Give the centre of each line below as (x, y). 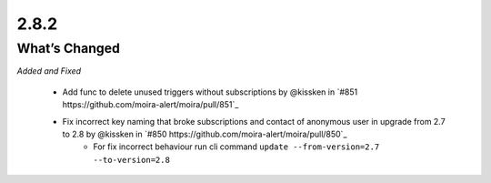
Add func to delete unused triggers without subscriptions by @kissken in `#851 (210, 92)
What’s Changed (68, 48)
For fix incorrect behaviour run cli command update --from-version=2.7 (236, 147)
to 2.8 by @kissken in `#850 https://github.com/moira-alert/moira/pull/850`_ (205, 134)
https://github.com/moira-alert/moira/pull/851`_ (150, 105)
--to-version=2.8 (131, 160)
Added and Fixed (49, 71)
